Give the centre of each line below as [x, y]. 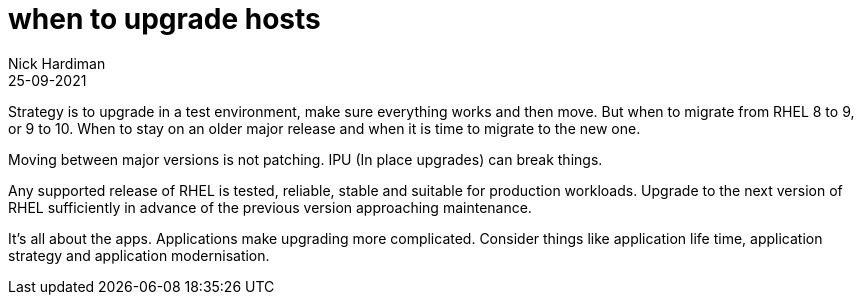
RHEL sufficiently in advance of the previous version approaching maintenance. [270, 207]
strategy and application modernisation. [139, 255]
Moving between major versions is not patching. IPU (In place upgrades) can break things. [305, 159]
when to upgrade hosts [164, 19]
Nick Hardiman [57, 63]
